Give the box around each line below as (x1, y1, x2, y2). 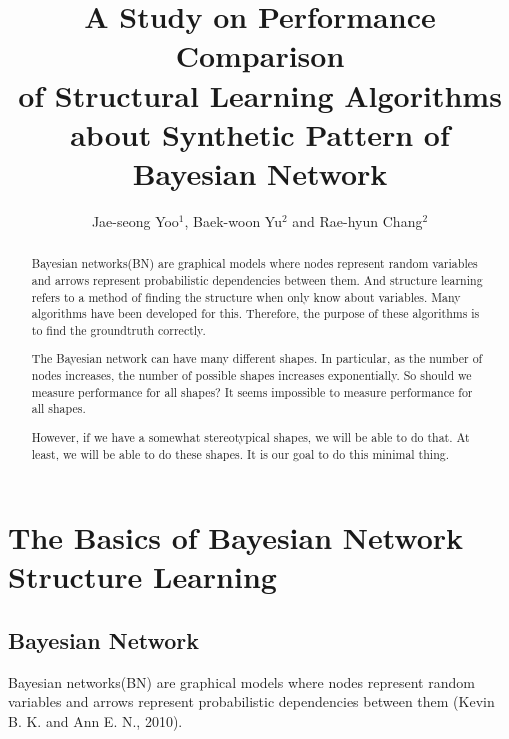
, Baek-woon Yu (184, 210, 282, 231)
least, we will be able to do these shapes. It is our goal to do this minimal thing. (31, 445, 450, 462)
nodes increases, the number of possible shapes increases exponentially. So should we (31, 367, 472, 384)
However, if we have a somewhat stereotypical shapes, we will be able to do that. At (31, 428, 470, 445)
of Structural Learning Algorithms (18, 74, 502, 115)
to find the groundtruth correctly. (31, 321, 206, 338)
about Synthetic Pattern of (70, 113, 450, 154)
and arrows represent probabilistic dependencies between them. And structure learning (31, 271, 483, 288)
